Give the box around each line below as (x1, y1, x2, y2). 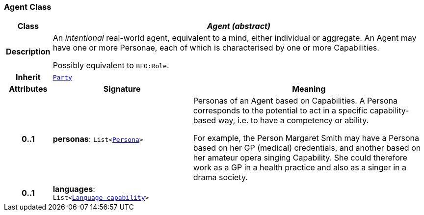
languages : (53, 184, 95, 194)
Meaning (292, 84, 326, 94)
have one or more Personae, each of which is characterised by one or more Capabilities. (53, 43, 379, 53)
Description (6, 47, 51, 57)
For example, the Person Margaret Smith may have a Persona (193, 133, 419, 143)
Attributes (9, 84, 48, 94)
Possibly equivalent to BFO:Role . (53, 60, 169, 71)
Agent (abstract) (207, 21, 270, 31)
